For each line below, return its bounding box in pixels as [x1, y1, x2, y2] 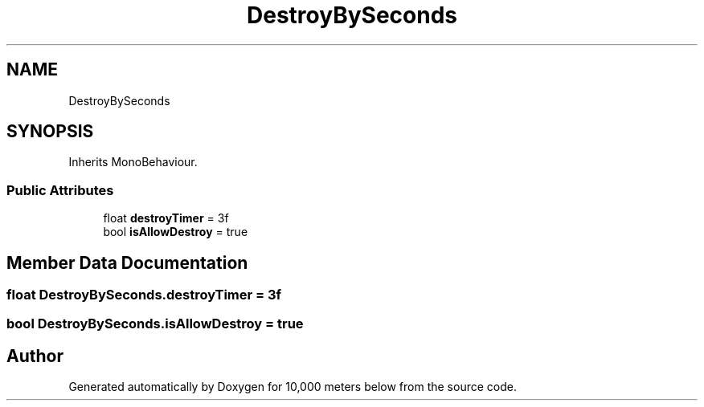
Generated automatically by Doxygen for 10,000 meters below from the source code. [68, 380, 517, 394]
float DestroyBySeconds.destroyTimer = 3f [6, 287, 282, 303]
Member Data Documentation [6, 252, 248, 273]
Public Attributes [6, 181, 114, 198]
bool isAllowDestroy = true [103, 225, 248, 239]
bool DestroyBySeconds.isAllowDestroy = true [6, 315, 304, 332]
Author [6, 345, 63, 366]
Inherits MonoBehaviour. [68, 155, 198, 169]
